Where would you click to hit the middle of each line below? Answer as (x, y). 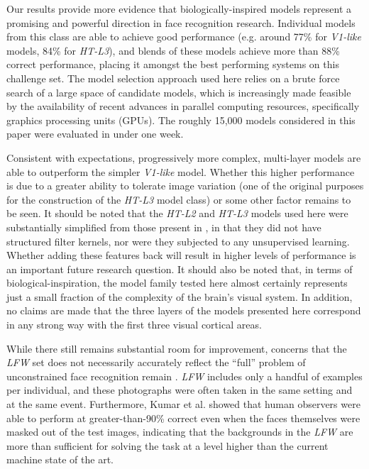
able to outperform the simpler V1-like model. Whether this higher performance (181, 171)
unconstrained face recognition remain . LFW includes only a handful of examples (184, 376)
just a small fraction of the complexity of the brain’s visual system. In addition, (180, 296)
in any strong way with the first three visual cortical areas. (134, 325)
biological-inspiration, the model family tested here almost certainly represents (177, 283)
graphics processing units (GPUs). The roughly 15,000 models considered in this (181, 120)
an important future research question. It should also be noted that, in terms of (180, 269)
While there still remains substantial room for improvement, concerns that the (177, 348)
